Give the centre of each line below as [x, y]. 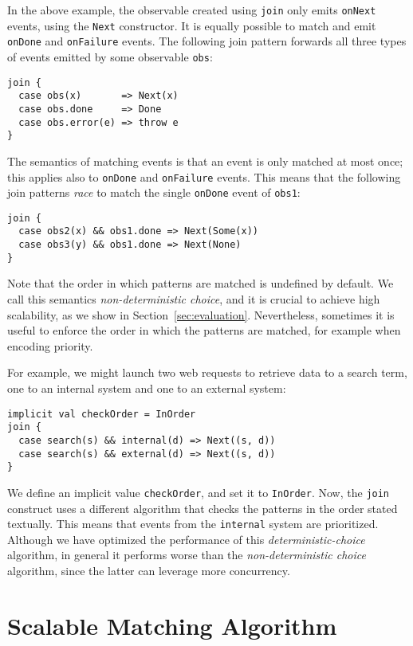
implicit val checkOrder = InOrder [102, 414]
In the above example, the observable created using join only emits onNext [192, 10]
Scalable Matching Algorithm [172, 625]
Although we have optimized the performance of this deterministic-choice [186, 539]
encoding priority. [50, 345]
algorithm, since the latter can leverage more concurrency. [149, 570]
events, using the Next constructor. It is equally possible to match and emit [192, 25]
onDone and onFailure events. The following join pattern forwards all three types [207, 41]
